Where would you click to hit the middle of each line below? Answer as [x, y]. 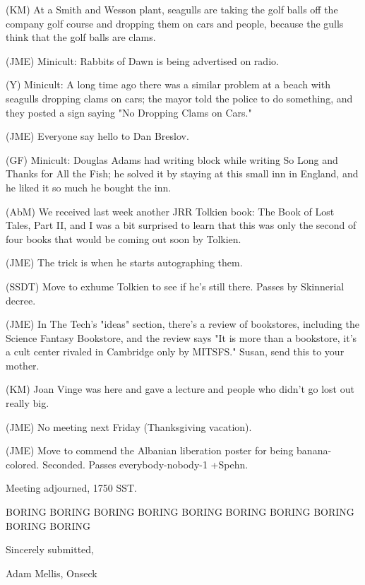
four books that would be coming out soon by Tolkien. [124, 238]
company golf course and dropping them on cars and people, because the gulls [175, 23]
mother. [23, 365]
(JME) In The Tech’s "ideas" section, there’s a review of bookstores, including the [183, 324]
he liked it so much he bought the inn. [89, 187]
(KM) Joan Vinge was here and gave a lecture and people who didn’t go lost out [180, 389]
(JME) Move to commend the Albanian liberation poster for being [150, 450]
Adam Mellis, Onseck [52, 573]
